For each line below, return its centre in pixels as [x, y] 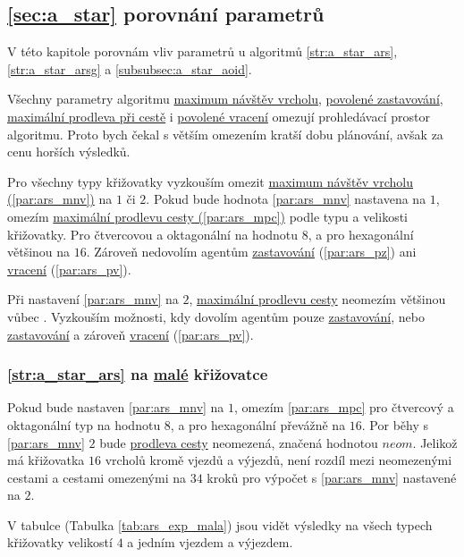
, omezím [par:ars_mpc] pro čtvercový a [344, 407]
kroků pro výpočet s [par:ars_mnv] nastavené [332, 477]
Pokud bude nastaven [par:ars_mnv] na [116, 407]
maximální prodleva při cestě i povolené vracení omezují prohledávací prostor [219, 116]
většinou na [39, 252]
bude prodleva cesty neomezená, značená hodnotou [239, 442]
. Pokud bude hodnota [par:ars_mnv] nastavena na [286, 199]
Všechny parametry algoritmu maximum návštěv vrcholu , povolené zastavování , [225, 99]
